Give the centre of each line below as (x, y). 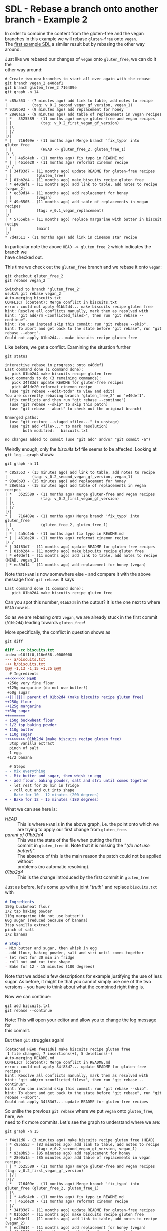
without (25, 861)
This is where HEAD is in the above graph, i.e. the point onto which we (88, 824)
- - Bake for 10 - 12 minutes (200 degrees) (52, 795)
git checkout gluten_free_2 (34, 276)
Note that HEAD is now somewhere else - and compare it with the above (78, 574)
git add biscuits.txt (28, 1006)
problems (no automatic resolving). (54, 866)
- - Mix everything (25, 771)
